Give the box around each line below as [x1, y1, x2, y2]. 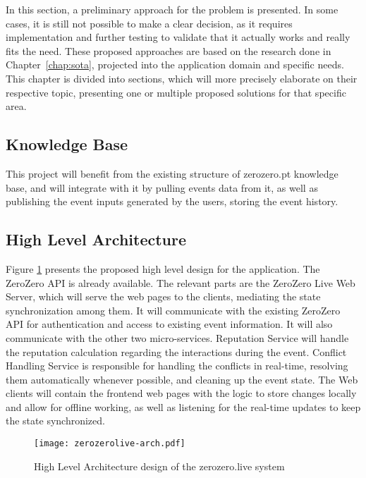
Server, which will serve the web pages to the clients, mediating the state [6, 289, 321, 304]
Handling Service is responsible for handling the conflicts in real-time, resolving [6, 358, 348, 373]
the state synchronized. [6, 413, 105, 428]
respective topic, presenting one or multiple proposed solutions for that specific [6, 85, 346, 99]
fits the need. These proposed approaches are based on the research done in [6, 43, 331, 58]
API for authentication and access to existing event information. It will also [6, 317, 333, 331]
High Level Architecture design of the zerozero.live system [34, 458, 285, 473]
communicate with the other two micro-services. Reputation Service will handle [6, 330, 349, 345]
